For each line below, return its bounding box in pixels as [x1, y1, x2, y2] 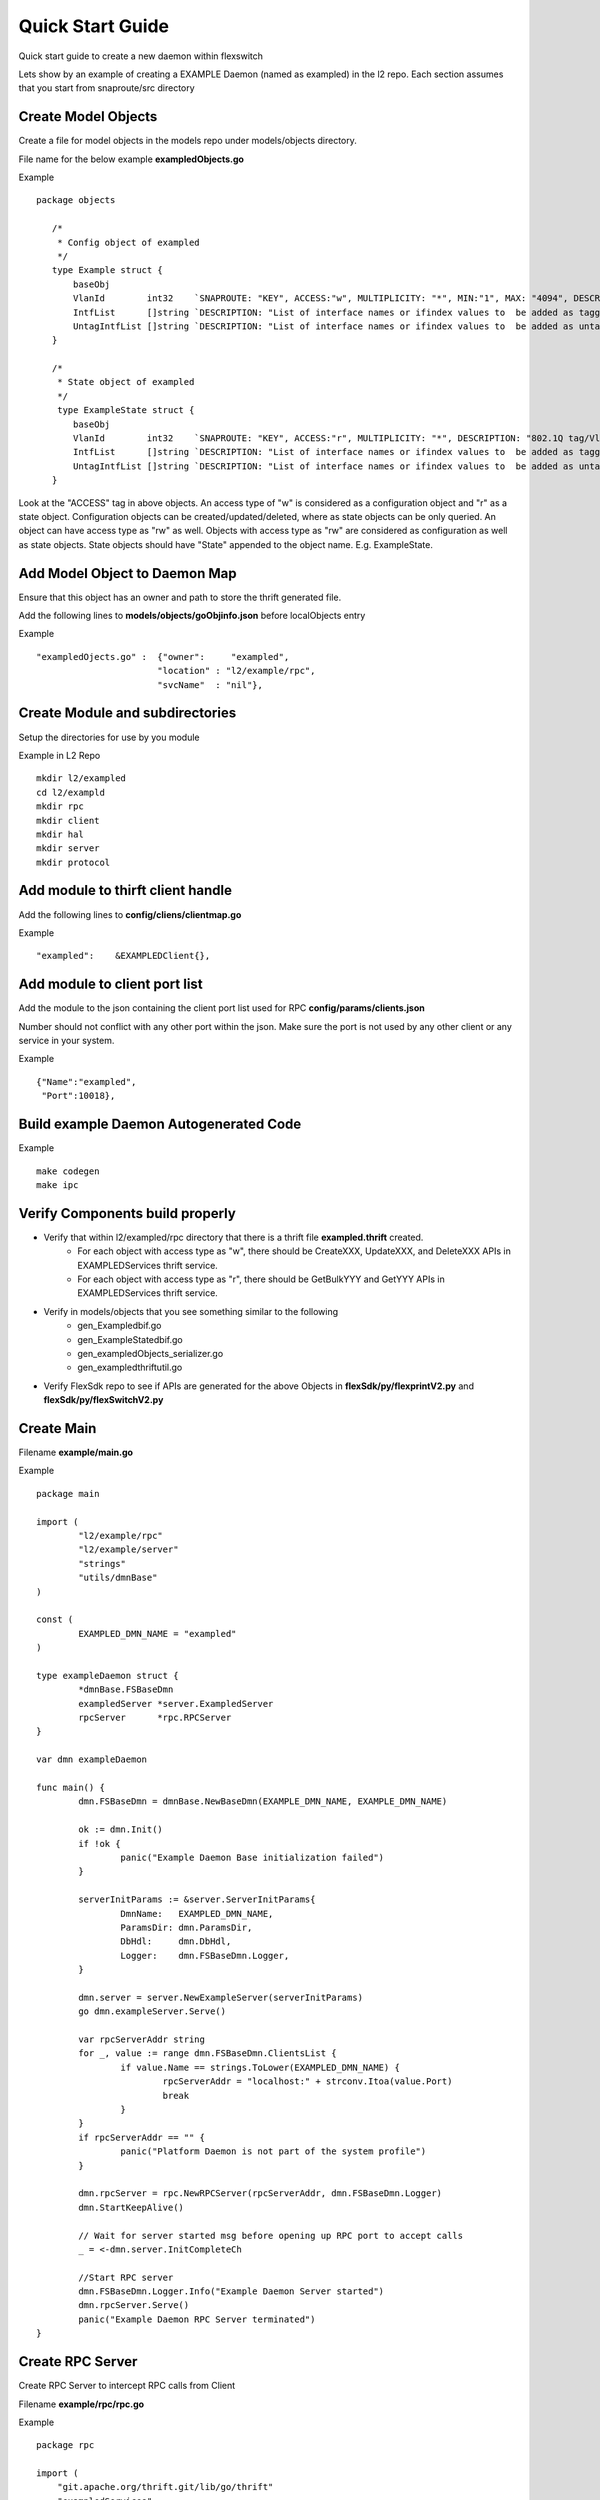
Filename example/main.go [18, 1446, 134, 1459]
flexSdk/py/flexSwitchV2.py [43, 1394, 164, 1406]
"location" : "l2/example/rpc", [156, 665, 316, 677]
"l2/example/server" [78, 1544, 179, 1555]
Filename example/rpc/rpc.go [18, 2398, 145, 2410]
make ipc [36, 1179, 79, 1190]
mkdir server [36, 843, 100, 854]
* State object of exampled [56, 376, 195, 388]
